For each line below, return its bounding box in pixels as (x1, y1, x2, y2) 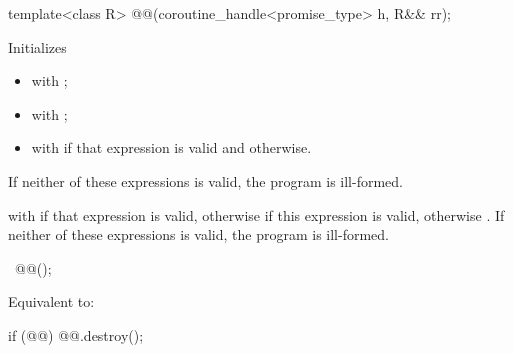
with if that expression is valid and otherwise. (31, 137, 312, 158)
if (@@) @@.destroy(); (8, 324, 144, 345)
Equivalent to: (8, 291, 95, 312)
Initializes (8, 36, 67, 57)
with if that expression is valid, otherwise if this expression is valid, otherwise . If (8, 204, 505, 225)
